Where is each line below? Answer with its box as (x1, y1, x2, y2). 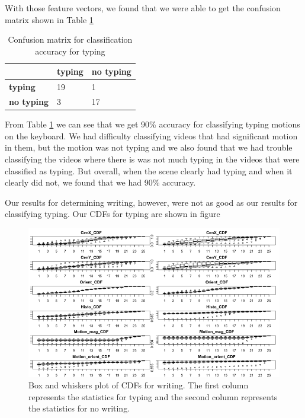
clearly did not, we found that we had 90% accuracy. (5, 176, 196, 189)
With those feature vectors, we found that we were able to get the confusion (5, 2, 281, 14)
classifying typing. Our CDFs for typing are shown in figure (5, 208, 220, 220)
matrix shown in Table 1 (5, 13, 94, 25)
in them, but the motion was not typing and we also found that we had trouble (5, 141, 293, 154)
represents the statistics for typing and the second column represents (28, 390, 278, 403)
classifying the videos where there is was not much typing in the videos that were (5, 152, 300, 165)
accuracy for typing (35, 44, 105, 57)
